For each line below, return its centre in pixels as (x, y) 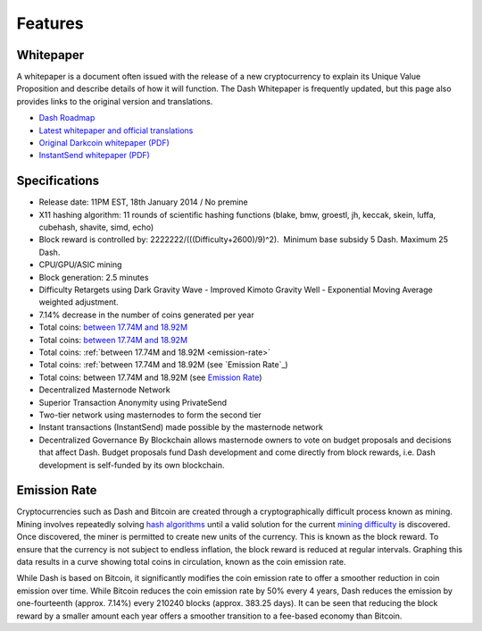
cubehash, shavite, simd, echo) (96, 227)
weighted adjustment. (79, 302)
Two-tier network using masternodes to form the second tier (150, 415)
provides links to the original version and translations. (115, 101)
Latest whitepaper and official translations (116, 130)
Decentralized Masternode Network (104, 390)
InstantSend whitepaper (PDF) (95, 156)
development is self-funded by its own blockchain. (132, 465)
